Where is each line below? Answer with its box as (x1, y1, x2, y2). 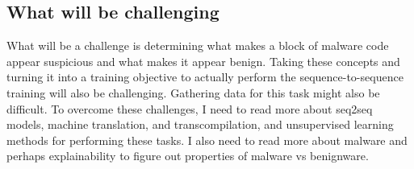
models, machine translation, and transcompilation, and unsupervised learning (6, 116, 394, 133)
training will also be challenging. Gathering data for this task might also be (6, 84, 380, 101)
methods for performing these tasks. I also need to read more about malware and (6, 131, 408, 148)
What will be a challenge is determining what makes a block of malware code (6, 37, 389, 54)
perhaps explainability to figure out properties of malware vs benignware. (6, 147, 369, 164)
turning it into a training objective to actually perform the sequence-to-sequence (6, 68, 404, 85)
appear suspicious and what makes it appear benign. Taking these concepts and (6, 52, 400, 69)
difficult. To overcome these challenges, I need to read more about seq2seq (6, 100, 373, 117)
